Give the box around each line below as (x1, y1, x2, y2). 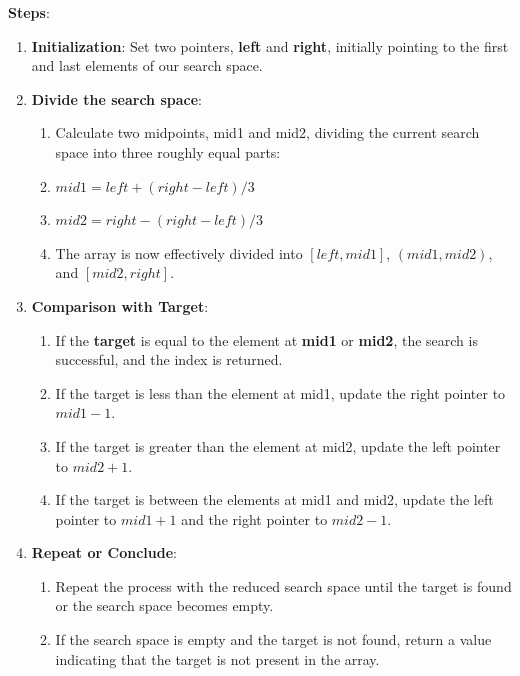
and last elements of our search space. (31, 55, 263, 76)
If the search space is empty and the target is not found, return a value (55, 629, 492, 650)
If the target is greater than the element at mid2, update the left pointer (55, 435, 501, 456)
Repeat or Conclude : (31, 542, 177, 563)
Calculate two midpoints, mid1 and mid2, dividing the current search (55, 122, 480, 143)
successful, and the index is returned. (55, 349, 283, 370)
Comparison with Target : (31, 295, 209, 316)
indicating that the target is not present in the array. (55, 648, 380, 669)
